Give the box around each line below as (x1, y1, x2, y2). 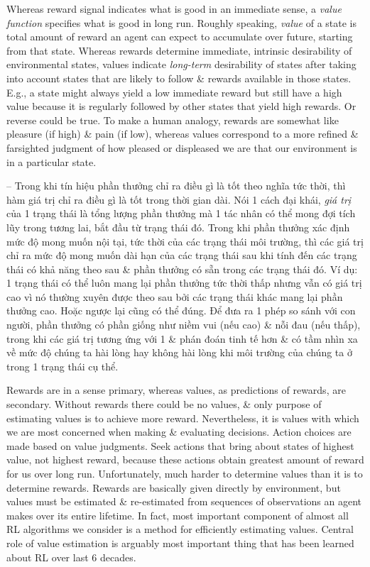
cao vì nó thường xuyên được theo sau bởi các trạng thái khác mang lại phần (6, 289, 343, 304)
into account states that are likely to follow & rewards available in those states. (6, 70, 352, 85)
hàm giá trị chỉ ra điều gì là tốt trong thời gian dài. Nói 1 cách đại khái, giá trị (6, 192, 352, 207)
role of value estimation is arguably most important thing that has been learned (6, 535, 354, 550)
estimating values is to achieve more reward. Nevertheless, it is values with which (6, 410, 359, 425)
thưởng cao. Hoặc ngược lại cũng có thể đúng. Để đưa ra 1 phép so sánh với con (6, 303, 356, 318)
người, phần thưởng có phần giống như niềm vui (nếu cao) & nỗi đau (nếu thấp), (6, 317, 361, 332)
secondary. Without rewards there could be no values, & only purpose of (6, 397, 322, 412)
